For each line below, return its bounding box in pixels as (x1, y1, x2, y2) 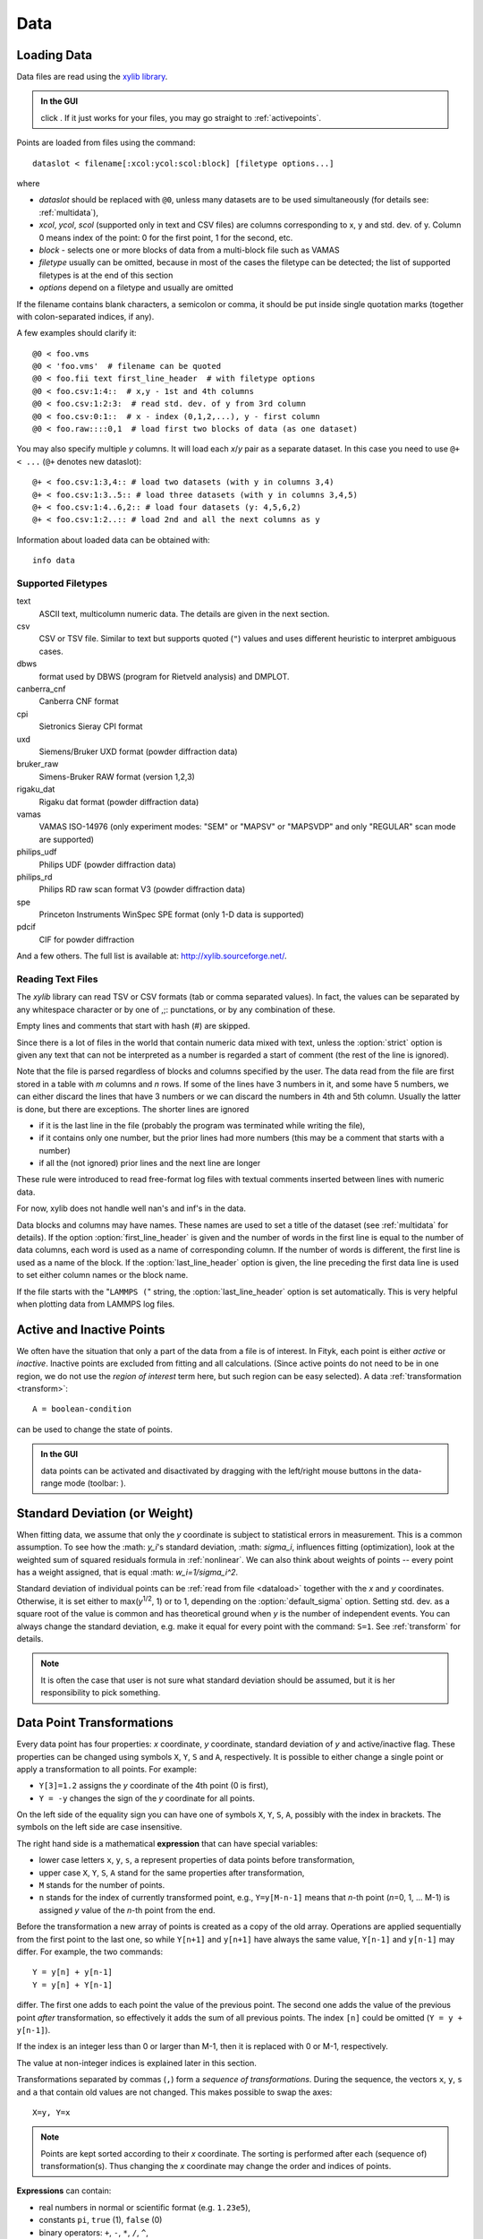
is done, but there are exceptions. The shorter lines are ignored (16, 1103, 250, 1114)
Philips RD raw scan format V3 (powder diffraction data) (38, 884, 246, 895)
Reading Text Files (16, 973, 98, 985)
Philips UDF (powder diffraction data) (38, 859, 176, 870)
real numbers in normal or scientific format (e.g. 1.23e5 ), (38, 2201, 250, 2212)
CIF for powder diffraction (38, 934, 134, 945)
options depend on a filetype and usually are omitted (38, 282, 234, 293)
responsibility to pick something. (40, 1687, 161, 1698)
